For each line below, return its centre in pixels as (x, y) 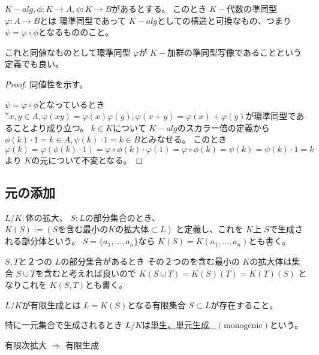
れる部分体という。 (43, 241)
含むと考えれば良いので (90, 273)
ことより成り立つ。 (51, 127)
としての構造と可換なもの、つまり (224, 20)
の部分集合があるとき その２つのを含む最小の (150, 261)
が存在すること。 (244, 304)
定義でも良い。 (34, 64)
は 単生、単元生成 (176, 325)
